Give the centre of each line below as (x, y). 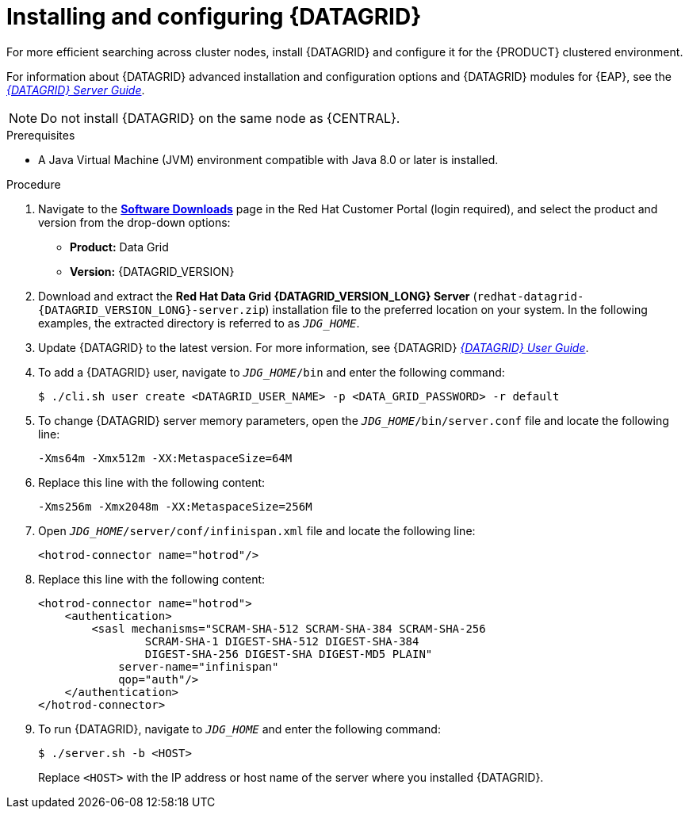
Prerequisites (41, 135)
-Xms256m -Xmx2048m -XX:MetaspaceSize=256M (175, 506)
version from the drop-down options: (134, 222)
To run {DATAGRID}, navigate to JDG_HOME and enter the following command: (239, 729)
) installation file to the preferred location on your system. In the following (456, 309)
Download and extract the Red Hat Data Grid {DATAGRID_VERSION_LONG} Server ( (258, 296)
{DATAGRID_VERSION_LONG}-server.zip (152, 310)
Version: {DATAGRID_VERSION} (152, 271)
